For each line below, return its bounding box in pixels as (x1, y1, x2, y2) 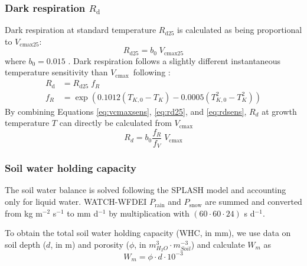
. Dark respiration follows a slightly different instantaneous (68, 54, 281, 66)
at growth (262, 105, 297, 117)
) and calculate (191, 238, 245, 250)
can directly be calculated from (59, 117, 172, 129)
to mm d (67, 207, 99, 219)
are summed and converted (205, 195, 302, 208)
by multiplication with (109, 207, 190, 219)
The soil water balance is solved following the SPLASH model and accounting (5, 184, 286, 196)
